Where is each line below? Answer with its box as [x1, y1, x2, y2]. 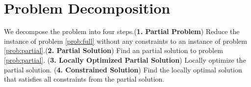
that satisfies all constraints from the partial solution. [4, 74, 165, 84]
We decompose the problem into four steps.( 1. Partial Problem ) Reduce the [4, 26, 240, 36]
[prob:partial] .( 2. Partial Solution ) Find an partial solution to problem [4, 45, 223, 55]
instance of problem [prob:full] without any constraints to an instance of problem [4, 35, 247, 46]
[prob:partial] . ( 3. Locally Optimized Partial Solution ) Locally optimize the [4, 54, 246, 65]
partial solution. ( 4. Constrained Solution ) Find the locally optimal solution [4, 64, 242, 74]
